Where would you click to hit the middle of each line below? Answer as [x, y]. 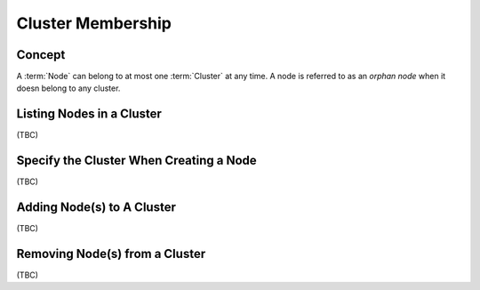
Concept [41, 55]
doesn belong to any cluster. [68, 88]
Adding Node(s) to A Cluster [96, 208]
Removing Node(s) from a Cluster [111, 254]
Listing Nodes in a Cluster [89, 114]
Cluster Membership [94, 23]
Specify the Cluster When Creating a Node [136, 161]
